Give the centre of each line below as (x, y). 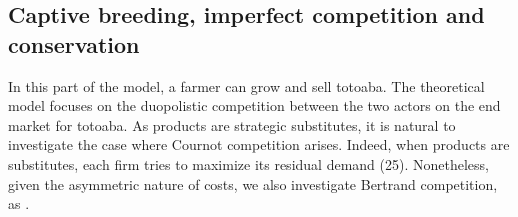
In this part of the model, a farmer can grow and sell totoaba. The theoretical (246, 85)
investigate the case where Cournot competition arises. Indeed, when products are (259, 144)
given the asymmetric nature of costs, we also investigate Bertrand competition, (253, 183)
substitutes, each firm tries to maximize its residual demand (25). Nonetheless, (248, 163)
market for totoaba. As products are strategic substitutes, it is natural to (232, 124)
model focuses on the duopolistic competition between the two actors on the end (254, 105)
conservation (74, 43)
